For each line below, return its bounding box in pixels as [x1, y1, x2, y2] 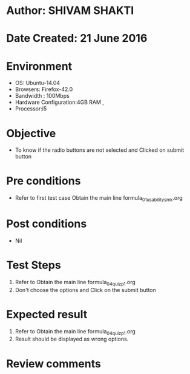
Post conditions [6, 217, 87, 231]
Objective [6, 126, 56, 140]
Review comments [6, 356, 101, 370]
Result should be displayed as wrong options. [15, 335, 129, 343]
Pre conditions [6, 174, 81, 188]
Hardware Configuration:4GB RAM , [15, 98, 105, 106]
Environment [6, 59, 73, 73]
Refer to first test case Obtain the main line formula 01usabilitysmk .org [15, 194, 183, 203]
